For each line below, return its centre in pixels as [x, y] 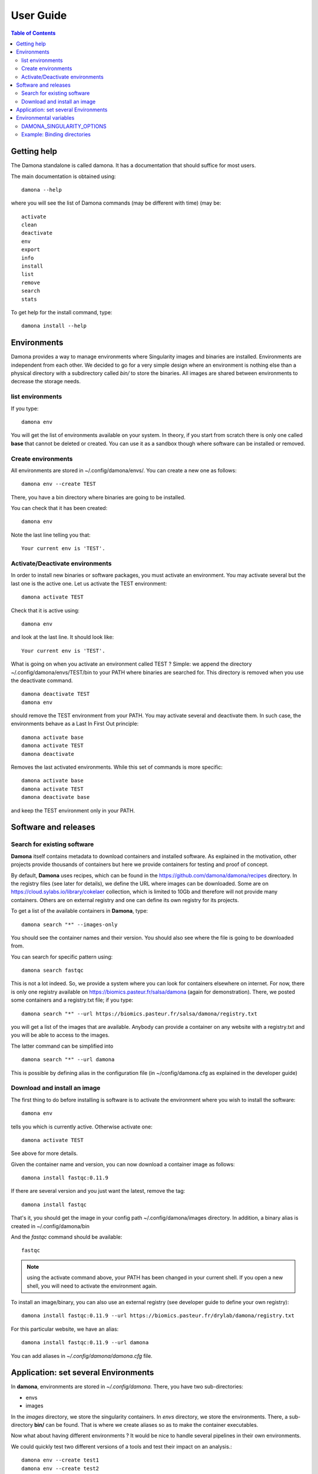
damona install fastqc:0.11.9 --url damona [85, 1343]
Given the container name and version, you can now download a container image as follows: [123, 1164]
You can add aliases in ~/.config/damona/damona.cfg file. [82, 1355]
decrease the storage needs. [46, 381]
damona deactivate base [56, 797]
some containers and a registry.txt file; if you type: [72, 1000]
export [31, 250]
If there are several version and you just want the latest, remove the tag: [98, 1191]
